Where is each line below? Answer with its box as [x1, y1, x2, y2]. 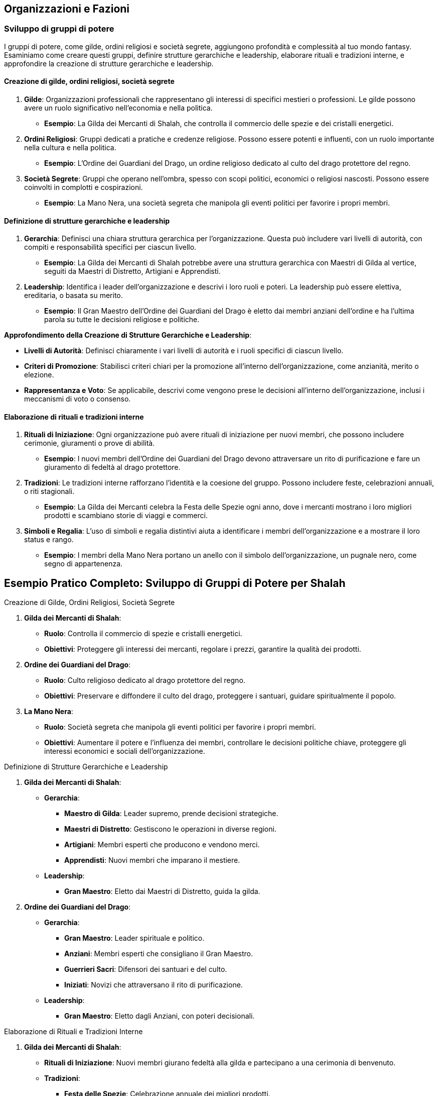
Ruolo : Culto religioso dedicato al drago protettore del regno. [44, 676, 245, 685]
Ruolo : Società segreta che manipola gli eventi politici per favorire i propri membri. [44, 723, 316, 732]
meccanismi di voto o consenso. [24, 394, 131, 404]
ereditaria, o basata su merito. [24, 291, 123, 300]
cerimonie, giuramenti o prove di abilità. [24, 439, 155, 448]
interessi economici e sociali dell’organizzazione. [44, 747, 205, 756]
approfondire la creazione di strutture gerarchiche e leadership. [4, 59, 214, 68]
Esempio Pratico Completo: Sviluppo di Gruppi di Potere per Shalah [4, 576, 346, 589]
